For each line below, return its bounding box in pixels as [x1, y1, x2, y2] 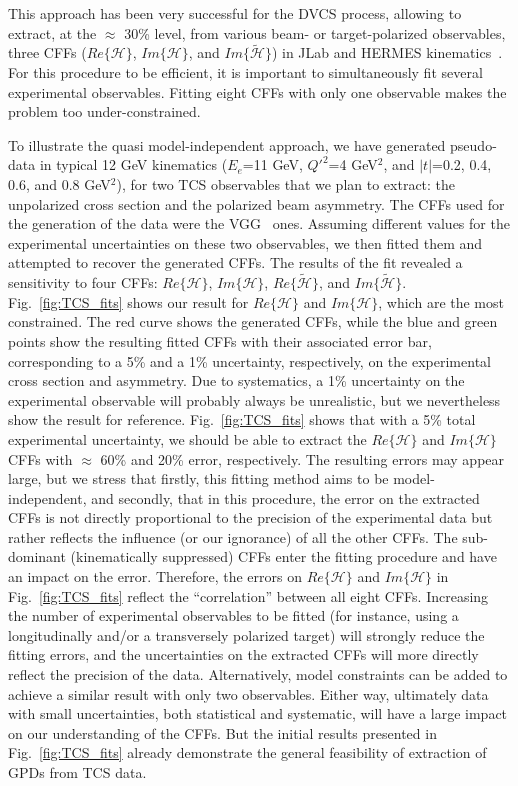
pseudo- [450, 134, 497, 155]
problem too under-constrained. [8, 101, 201, 122]
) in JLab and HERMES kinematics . [271, 42, 503, 63]
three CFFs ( [8, 42, 87, 63]
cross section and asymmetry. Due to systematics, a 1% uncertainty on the [8, 370, 465, 391]
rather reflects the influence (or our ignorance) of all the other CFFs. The [8, 526, 458, 547]
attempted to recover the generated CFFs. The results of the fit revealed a [8, 252, 463, 273]
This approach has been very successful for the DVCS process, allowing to [8, 3, 462, 23]
